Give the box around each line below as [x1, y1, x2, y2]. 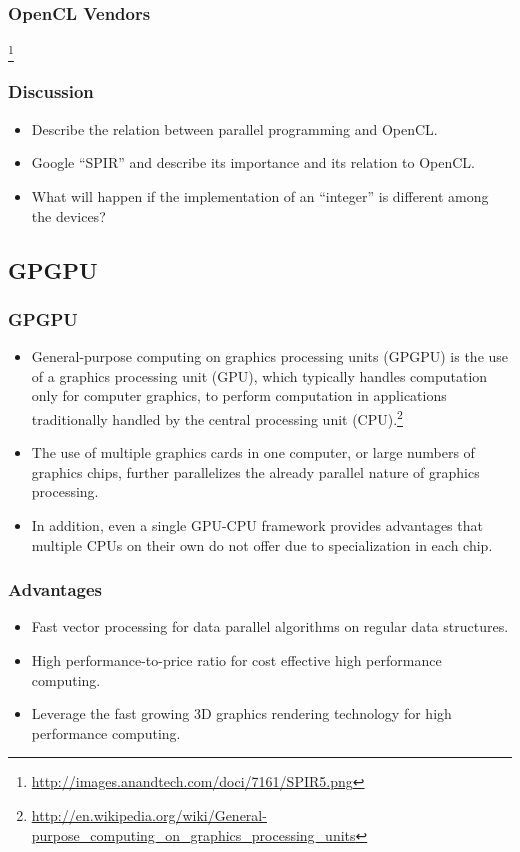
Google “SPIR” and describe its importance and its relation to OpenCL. [31, 152, 476, 173]
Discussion [8, 79, 94, 104]
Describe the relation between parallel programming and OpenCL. [31, 118, 438, 139]
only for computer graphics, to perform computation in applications [31, 385, 447, 406]
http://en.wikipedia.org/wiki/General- [31, 804, 267, 825]
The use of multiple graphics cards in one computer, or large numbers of [31, 442, 475, 463]
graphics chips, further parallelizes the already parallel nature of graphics [31, 461, 480, 482]
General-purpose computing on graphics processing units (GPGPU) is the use [31, 346, 509, 367]
